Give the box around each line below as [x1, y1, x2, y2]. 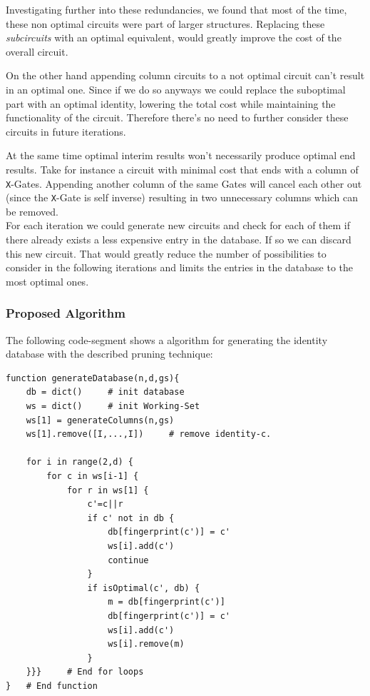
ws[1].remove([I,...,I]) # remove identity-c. [26, 429, 272, 440]
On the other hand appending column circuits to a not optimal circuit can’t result [6, 68, 365, 83]
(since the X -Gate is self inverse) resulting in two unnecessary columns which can [6, 190, 359, 205]
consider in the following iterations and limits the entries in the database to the [6, 260, 354, 275]
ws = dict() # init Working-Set [26, 401, 200, 411]
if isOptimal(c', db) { [87, 582, 200, 593]
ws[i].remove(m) [108, 639, 185, 650]
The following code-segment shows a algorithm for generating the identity [6, 332, 328, 347]
